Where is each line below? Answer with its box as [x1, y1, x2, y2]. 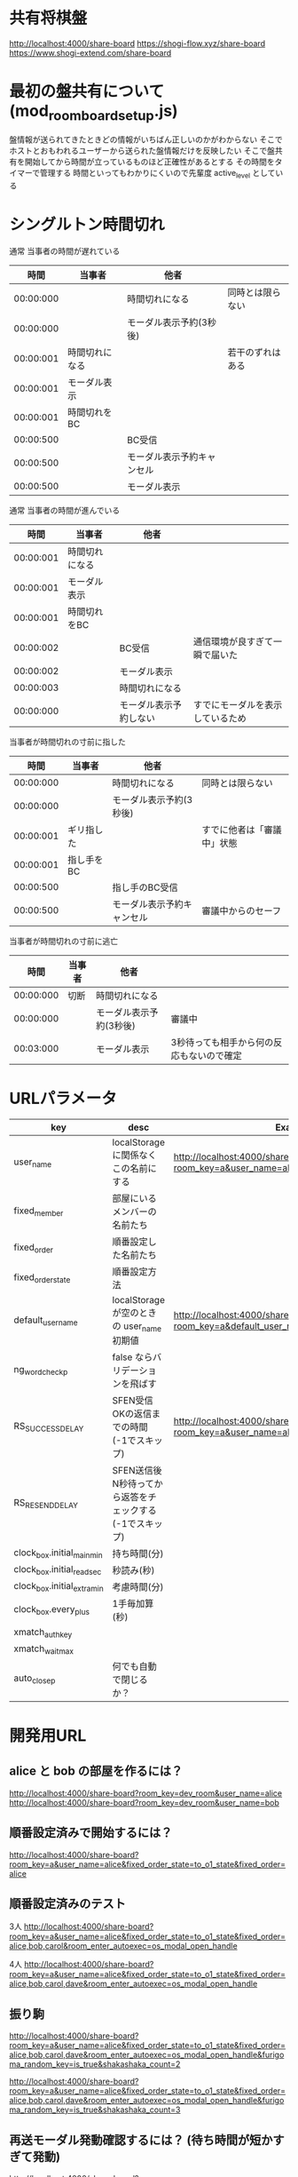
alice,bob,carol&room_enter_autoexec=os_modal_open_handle [9, 1941, 238, 1951]
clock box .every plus [13, 1602, 90, 1617]
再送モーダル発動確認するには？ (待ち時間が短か [9, 2133, 273, 2148]
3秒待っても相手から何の [170, 1037, 274, 1049]
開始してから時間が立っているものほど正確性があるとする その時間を [24, 156, 275, 167]
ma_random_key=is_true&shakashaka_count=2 [9, 2059, 181, 2070]
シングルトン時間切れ [9, 215, 166, 235]
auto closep [13, 1672, 56, 1686]
